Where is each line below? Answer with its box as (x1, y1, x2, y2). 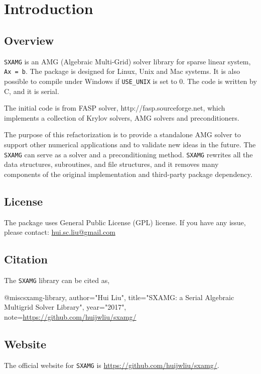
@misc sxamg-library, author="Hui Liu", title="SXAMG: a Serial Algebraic (4, 292, 234, 302)
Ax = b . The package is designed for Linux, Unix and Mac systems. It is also (4, 66, 240, 76)
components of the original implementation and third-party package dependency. (4, 168, 252, 179)
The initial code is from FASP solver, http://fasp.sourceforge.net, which (4, 103, 225, 113)
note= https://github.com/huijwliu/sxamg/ (4, 311, 137, 322)
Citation (4, 251, 48, 267)
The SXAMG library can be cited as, (4, 274, 110, 285)
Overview (4, 32, 54, 48)
